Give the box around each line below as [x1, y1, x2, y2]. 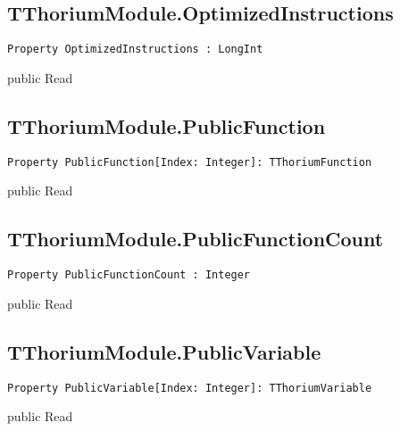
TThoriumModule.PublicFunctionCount [7, 225, 384, 253]
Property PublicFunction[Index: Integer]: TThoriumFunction [7, 155, 372, 169]
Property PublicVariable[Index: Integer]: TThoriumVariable [7, 381, 372, 394]
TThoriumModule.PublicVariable [7, 337, 321, 365]
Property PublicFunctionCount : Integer [7, 269, 251, 282]
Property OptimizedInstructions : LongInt [7, 43, 263, 56]
